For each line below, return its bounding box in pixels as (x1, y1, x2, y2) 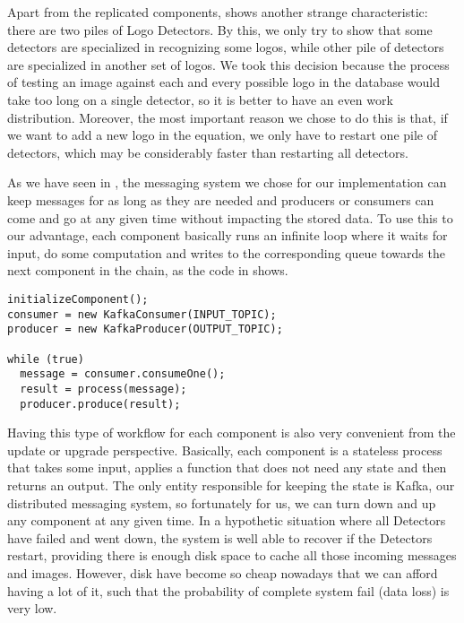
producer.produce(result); (20, 397, 181, 411)
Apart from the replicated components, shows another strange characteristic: (7, 3, 428, 21)
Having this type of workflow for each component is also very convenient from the (7, 423, 456, 442)
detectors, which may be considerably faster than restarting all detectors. (7, 143, 408, 161)
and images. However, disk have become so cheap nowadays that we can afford (7, 563, 438, 582)
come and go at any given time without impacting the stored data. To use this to (7, 208, 453, 227)
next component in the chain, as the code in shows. (7, 261, 288, 280)
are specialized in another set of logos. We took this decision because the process (7, 55, 450, 74)
